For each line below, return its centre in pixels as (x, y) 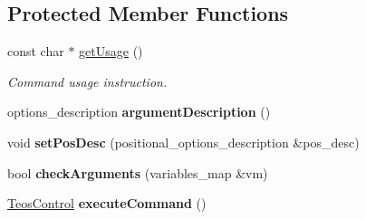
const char (36, 51)
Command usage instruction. (87, 81)
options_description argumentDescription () (139, 112)
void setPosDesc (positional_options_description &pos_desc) (183, 142)
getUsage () (111, 51)
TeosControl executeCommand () (107, 203)
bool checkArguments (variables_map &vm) (138, 172)
